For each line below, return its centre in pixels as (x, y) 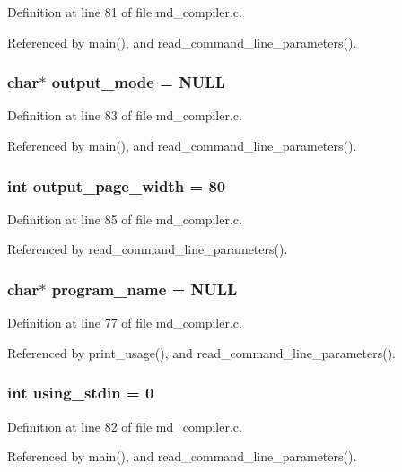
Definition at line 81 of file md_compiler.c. (125, 12)
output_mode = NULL (138, 82)
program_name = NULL (144, 288)
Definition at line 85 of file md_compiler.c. (125, 219)
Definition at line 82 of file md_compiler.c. (125, 426)
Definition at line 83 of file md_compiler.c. (125, 115)
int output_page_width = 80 (117, 185)
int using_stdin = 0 (81, 393)
